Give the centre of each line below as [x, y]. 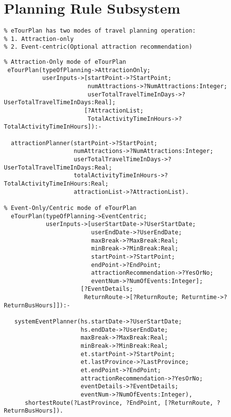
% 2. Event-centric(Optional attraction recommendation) [98, 47]
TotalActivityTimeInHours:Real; [56, 183]
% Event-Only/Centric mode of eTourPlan [70, 208]
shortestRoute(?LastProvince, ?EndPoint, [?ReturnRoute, [119, 403]
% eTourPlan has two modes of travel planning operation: [100, 31]
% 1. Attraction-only [39, 39]
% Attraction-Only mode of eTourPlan [65, 62]
